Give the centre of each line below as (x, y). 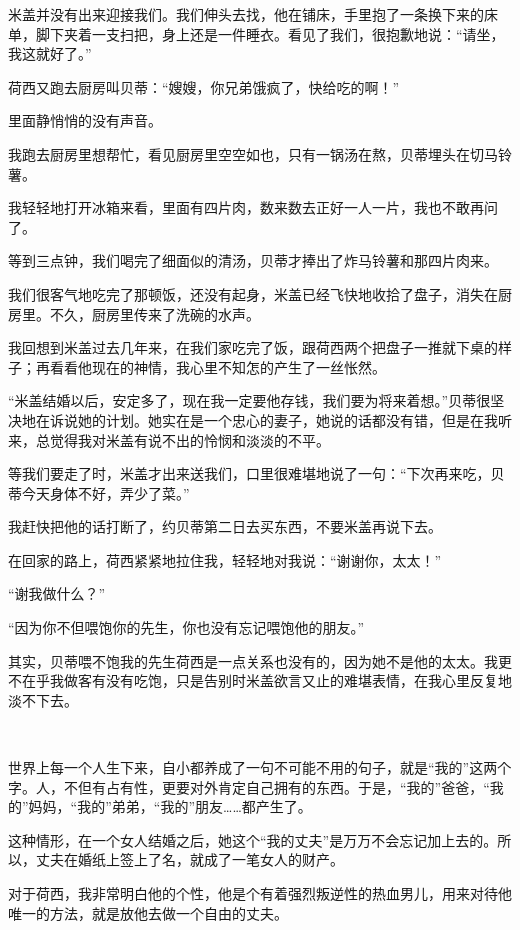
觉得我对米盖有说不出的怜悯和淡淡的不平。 (189, 439)
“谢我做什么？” (57, 593)
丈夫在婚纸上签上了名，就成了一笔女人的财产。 (189, 859)
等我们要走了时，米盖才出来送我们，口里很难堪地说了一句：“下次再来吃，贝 (256, 473)
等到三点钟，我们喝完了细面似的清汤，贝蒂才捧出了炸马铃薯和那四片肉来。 (253, 260)
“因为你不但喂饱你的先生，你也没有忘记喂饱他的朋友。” (186, 627)
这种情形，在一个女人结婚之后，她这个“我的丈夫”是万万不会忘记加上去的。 (253, 839)
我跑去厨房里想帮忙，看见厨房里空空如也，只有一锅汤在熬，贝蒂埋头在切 (246, 153)
